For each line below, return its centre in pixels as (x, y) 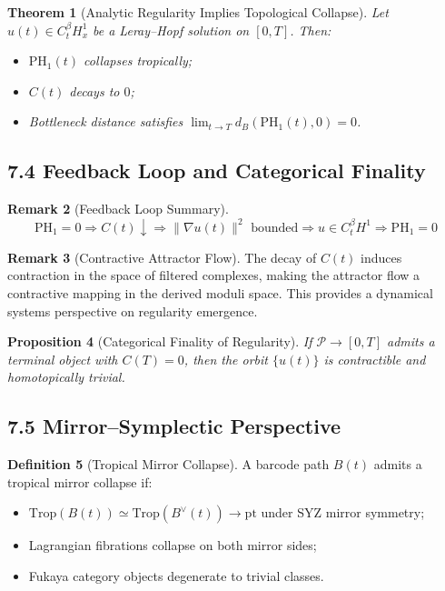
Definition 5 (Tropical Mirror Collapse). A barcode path (168, 464)
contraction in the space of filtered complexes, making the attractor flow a (214, 275)
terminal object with (63, 359)
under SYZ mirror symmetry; (343, 512)
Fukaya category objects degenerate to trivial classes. (176, 575)
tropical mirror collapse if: (80, 481)
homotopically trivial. (66, 377)
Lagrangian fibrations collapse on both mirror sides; (173, 545)
